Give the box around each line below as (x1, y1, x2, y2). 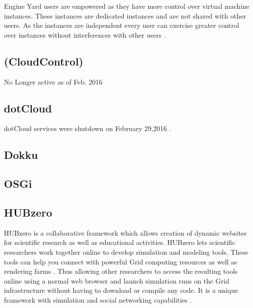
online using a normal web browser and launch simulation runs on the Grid (4, 275, 230, 286)
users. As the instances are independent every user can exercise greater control (4, 20, 239, 30)
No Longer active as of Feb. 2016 (4, 76, 103, 87)
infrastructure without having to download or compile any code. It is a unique (4, 285, 238, 295)
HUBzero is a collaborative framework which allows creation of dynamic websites (4, 227, 247, 238)
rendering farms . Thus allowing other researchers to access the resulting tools (4, 266, 238, 276)
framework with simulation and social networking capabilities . (4, 294, 192, 305)
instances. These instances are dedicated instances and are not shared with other (4, 10, 246, 21)
